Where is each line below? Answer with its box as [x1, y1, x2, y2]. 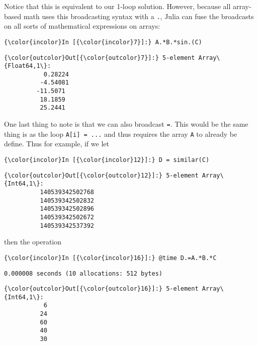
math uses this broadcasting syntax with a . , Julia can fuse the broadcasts [23, 11, 254, 21]
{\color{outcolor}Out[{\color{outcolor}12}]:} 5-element [4, 171, 199, 179]
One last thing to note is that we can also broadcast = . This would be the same [4, 119, 248, 129]
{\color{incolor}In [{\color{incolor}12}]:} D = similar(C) [4, 156, 210, 163]
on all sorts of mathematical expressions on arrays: [4, 21, 160, 31]
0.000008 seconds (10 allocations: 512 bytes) [4, 270, 162, 277]
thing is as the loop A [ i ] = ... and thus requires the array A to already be [4, 128, 237, 139]
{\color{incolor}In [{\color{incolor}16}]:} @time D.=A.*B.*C [4, 254, 217, 262]
